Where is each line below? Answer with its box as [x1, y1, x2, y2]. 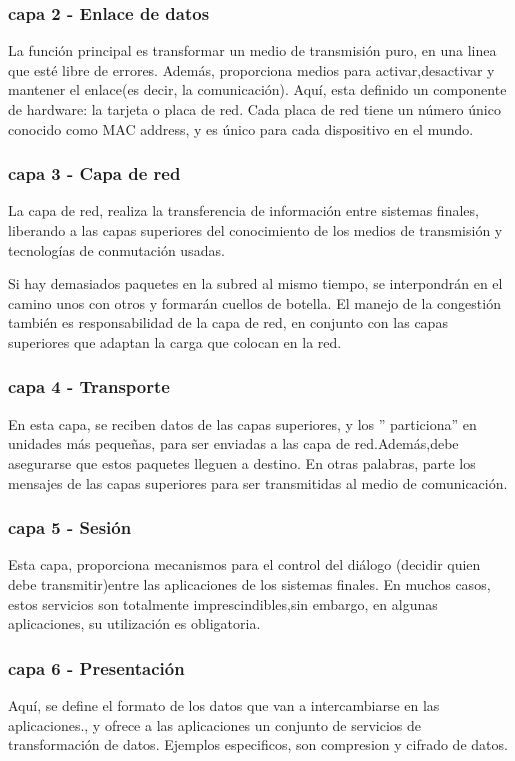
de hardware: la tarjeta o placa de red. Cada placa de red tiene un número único [8, 99, 501, 119]
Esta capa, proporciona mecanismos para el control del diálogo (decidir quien [8, 554, 481, 575]
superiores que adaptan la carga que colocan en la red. [8, 331, 342, 352]
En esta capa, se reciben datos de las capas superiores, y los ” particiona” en [8, 413, 477, 434]
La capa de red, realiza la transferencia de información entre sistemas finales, [8, 200, 479, 221]
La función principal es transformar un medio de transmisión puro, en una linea [8, 40, 497, 61]
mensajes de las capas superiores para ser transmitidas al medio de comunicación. [8, 472, 508, 493]
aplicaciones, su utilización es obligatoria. [8, 613, 261, 634]
